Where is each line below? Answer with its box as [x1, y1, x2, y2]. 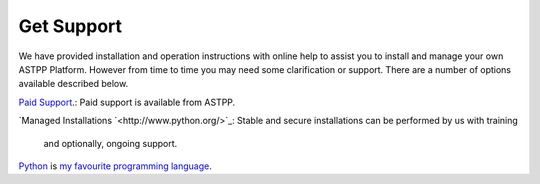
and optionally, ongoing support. [43, 137, 178, 149]
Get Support [18, 15, 123, 37]
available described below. [18, 78, 129, 90]
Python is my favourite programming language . [18, 160, 212, 172]
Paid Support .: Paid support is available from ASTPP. [18, 96, 236, 108]
